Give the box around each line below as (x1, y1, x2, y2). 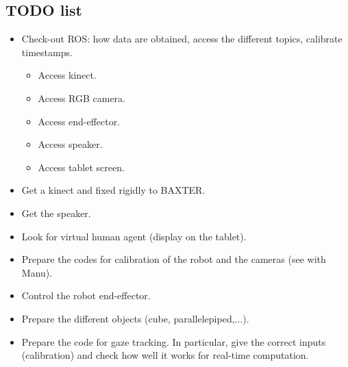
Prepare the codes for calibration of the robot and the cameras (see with (21, 252, 326, 266)
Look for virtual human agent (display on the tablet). (21, 229, 247, 243)
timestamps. (21, 45, 73, 59)
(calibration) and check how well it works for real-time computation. (21, 348, 309, 362)
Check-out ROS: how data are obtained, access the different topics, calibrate (21, 31, 343, 46)
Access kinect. (38, 68, 97, 82)
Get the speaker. (21, 205, 91, 220)
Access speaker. (38, 137, 103, 151)
